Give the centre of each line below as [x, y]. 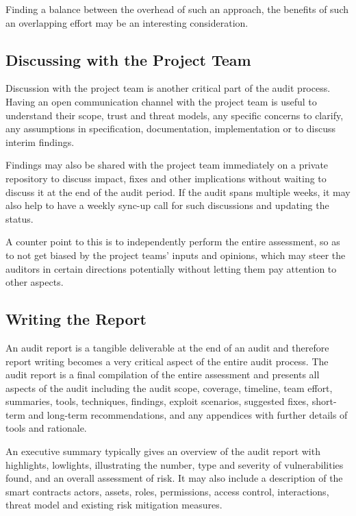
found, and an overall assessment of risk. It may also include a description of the [174, 478]
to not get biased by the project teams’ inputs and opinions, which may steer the [176, 255]
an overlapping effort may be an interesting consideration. [127, 22]
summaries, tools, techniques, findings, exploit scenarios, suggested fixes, [157, 401]
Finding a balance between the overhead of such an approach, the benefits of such [177, 9]
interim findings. [40, 142]
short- [324, 401]
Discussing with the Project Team [128, 59]
